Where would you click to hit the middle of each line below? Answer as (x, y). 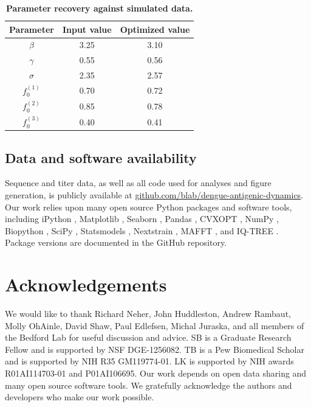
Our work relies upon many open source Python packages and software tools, (149, 207)
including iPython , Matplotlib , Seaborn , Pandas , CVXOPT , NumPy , (142, 219)
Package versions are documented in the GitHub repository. (116, 242)
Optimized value (155, 29)
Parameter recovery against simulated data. (100, 8)
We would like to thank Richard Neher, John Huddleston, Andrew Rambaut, (148, 314)
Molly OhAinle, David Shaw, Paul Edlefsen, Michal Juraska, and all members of (155, 325)
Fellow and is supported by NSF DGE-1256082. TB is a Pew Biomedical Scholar (155, 349)
